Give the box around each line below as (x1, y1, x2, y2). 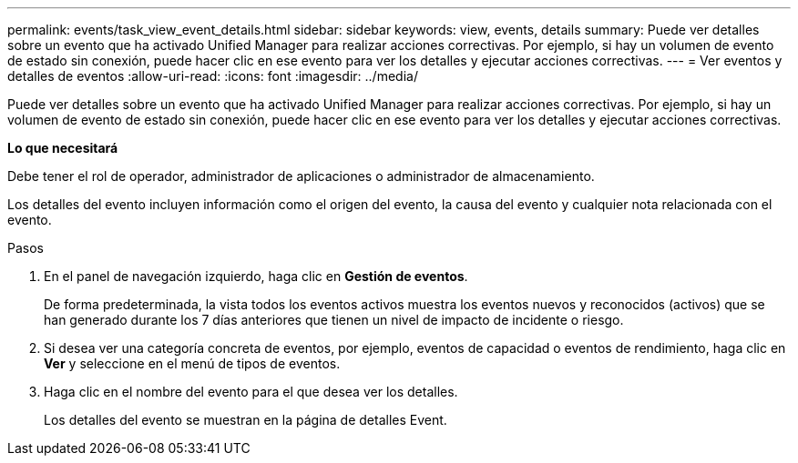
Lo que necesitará (7, 140, 118, 156)
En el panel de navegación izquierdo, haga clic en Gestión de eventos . (44, 268, 468, 284)
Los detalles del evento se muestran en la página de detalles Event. (44, 412, 447, 428)
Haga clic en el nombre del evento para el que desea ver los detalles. (44, 384, 458, 399)
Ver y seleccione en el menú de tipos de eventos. (44, 356, 341, 371)
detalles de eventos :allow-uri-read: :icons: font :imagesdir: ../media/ (7, 68, 418, 84)
